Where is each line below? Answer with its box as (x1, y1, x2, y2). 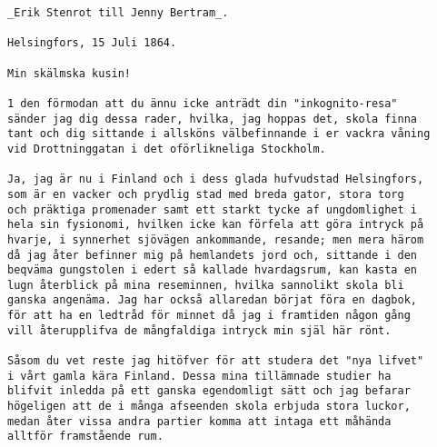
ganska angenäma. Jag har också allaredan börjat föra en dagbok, (7, 293, 418, 307)
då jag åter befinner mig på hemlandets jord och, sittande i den (7, 248, 418, 262)
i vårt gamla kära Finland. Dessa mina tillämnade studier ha (7, 369, 392, 382)
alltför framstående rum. (7, 430, 164, 443)
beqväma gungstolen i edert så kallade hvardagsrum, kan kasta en (7, 263, 418, 277)
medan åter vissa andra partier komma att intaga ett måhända (7, 414, 392, 428)
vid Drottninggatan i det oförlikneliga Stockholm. (7, 142, 326, 155)
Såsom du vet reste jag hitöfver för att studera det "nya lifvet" (7, 354, 424, 368)
